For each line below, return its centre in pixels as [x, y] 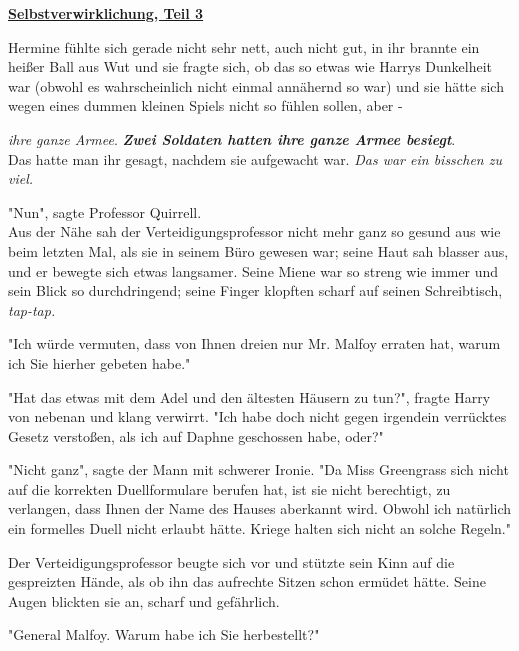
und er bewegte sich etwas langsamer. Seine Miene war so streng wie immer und [253, 270]
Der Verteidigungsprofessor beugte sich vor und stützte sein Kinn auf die [231, 561]
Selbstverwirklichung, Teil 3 [106, 13]
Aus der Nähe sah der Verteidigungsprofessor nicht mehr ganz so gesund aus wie [254, 231]
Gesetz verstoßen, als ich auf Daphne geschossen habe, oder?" [196, 435]
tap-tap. [32, 309]
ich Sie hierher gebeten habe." [99, 362]
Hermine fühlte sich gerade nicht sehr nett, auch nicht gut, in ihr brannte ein [244, 46]
